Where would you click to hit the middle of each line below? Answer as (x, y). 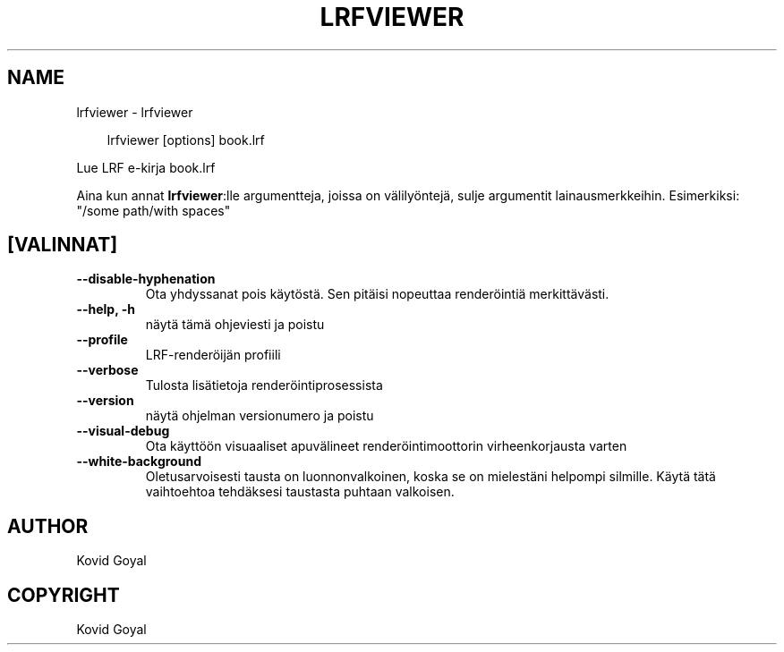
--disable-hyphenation (146, 279)
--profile (102, 340)
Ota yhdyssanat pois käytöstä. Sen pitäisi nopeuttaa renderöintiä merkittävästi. (377, 294)
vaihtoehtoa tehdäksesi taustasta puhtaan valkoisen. (300, 492)
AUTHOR (48, 526)
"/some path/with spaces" (153, 210)
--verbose (107, 370)
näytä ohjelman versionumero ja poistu (260, 416)
